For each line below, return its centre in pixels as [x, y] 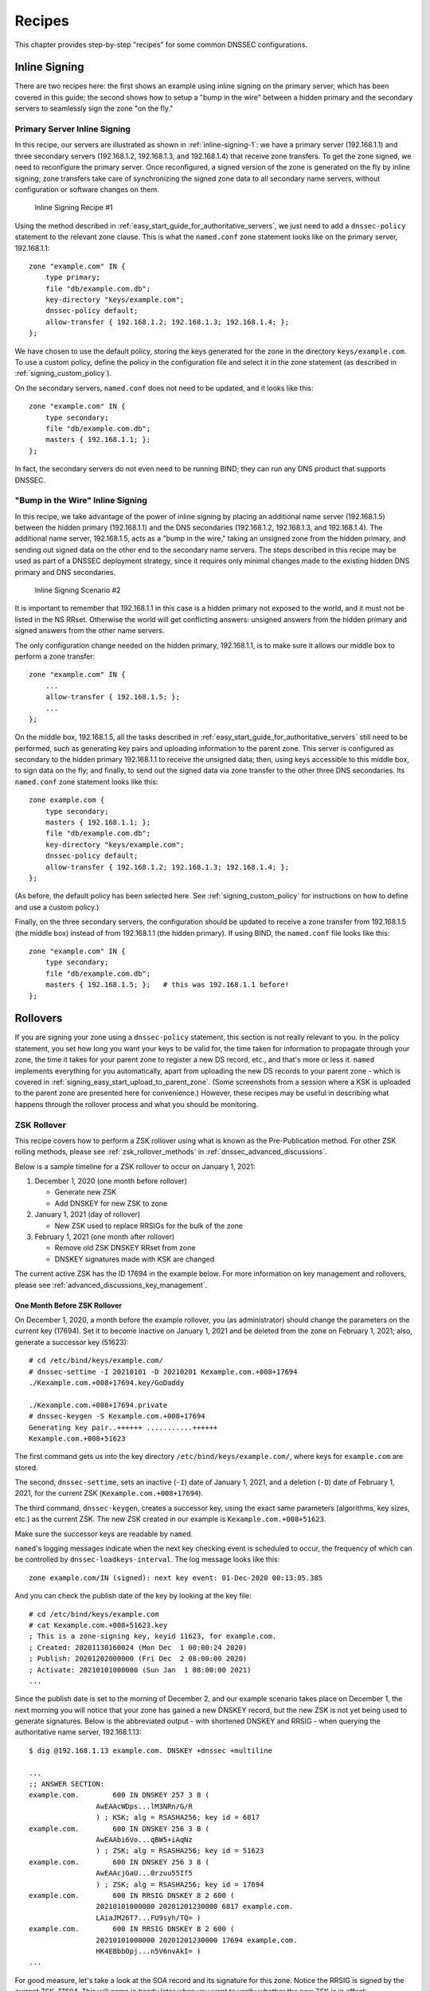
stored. [27, 1467]
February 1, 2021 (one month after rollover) [105, 1237]
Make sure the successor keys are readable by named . [104, 1534]
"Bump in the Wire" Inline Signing [81, 500]
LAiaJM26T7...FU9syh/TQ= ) [149, 1918]
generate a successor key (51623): [72, 1342]
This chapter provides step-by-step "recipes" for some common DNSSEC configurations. [161, 45]
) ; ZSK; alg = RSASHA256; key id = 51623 [180, 1851]
